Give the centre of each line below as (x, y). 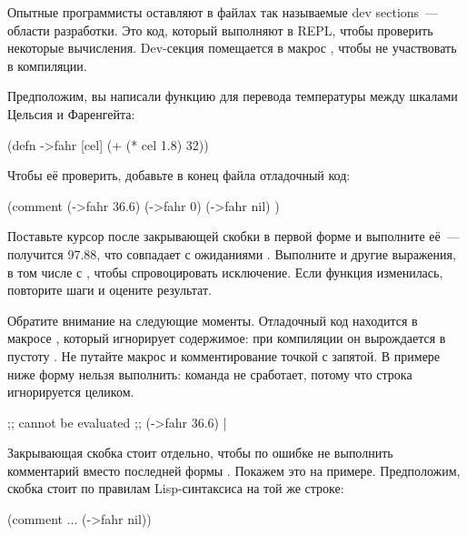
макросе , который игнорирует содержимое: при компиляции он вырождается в (227, 338)
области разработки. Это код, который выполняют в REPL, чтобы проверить (220, 30)
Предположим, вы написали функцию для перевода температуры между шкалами (233, 96)
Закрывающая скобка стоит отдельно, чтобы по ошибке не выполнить (200, 453)
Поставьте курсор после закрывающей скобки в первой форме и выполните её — (233, 236)
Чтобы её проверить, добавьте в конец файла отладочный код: (179, 175)
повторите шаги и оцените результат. (109, 290)
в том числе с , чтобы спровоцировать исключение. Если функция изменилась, (225, 272)
